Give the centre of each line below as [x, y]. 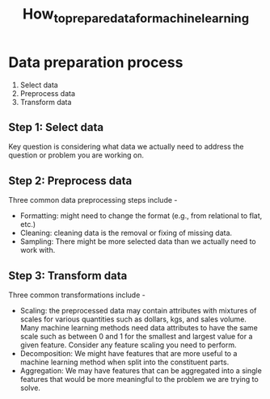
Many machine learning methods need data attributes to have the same [139, 327]
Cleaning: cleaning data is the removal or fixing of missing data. [126, 233]
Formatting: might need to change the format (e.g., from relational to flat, [141, 216]
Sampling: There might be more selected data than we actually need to [138, 241]
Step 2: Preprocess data [70, 181]
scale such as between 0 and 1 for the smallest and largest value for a [136, 336]
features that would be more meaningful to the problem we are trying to [139, 379]
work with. [38, 250]
